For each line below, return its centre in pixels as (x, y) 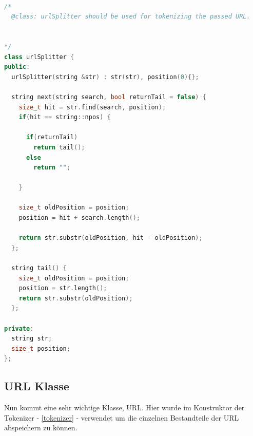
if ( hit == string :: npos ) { (65, 117)
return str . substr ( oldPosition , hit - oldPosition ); (111, 238)
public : (17, 67)
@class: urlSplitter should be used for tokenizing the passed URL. (131, 17)
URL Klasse (37, 386)
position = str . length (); (63, 288)
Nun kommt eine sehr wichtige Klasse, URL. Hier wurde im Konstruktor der (124, 407)
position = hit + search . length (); (79, 218)
